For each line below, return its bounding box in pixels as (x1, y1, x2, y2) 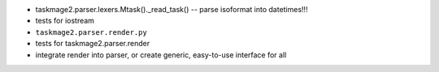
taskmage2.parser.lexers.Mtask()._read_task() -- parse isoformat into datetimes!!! (35, 5, 308, 14)
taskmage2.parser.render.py (35, 28, 148, 36)
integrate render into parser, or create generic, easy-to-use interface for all (35, 49, 287, 60)
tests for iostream (35, 16, 95, 26)
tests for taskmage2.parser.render (35, 39, 150, 49)
